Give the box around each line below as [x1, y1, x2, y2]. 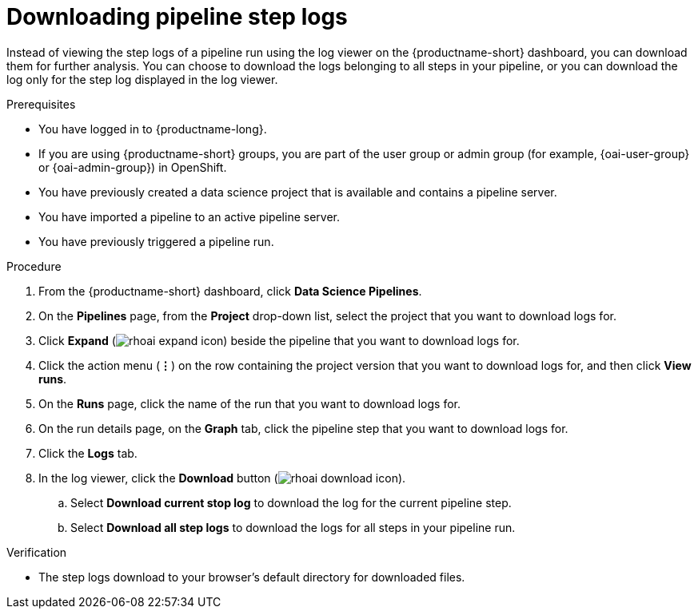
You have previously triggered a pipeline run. [38, 234, 274, 248]
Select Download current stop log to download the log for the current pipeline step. [70, 495, 512, 510]
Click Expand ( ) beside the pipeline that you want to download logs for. [38, 333, 520, 347]
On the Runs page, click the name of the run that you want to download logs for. [38, 396, 461, 411]
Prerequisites [6, 97, 76, 111]
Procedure [6, 259, 62, 273]
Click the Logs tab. [38, 446, 138, 460]
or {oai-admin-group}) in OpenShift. [38, 160, 227, 174]
